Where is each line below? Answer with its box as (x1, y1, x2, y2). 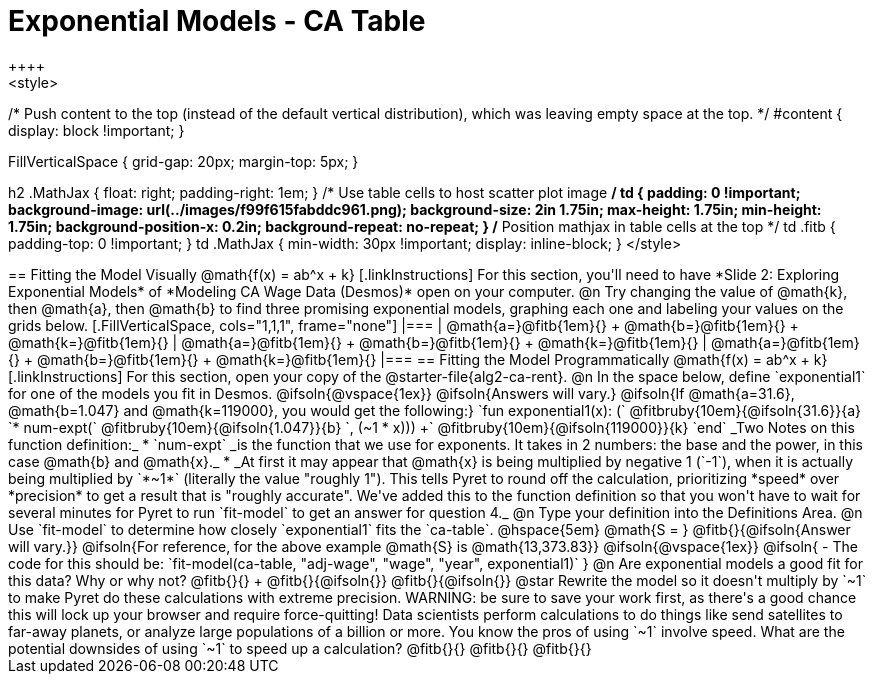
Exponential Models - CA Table (8, 4, 426, 38)
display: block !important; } (8, 121, 185, 139)
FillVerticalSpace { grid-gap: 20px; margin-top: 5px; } (8, 152, 359, 170)
